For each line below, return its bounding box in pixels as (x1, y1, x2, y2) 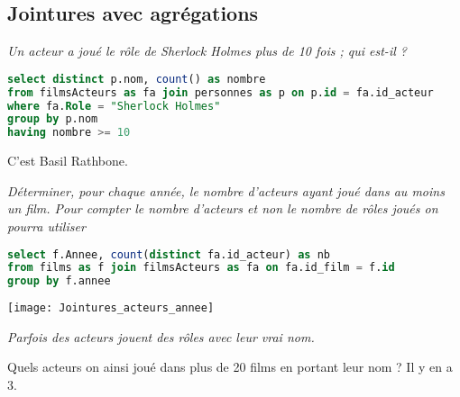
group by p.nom (7, 113, 98, 126)
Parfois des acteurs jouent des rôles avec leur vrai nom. (7, 327, 315, 346)
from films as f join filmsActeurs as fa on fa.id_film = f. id (7, 261, 395, 275)
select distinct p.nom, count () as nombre (7, 72, 266, 86)
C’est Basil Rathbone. (7, 151, 128, 170)
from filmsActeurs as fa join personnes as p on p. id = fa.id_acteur (7, 86, 434, 99)
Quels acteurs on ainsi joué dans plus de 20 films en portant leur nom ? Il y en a (7, 357, 453, 376)
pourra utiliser (7, 216, 86, 235)
